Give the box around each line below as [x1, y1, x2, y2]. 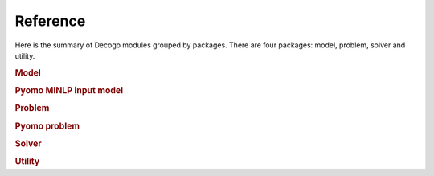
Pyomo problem [14, 121, 80, 132]
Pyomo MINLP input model [14, 84, 124, 96]
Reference [14, 12, 86, 30]
